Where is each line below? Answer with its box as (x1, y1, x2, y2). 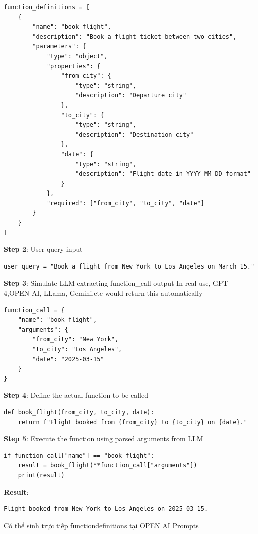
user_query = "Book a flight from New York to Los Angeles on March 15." (4, 262, 255, 270)
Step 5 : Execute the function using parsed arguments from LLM (4, 433, 203, 444)
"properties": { (46, 62, 101, 70)
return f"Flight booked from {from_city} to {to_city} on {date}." (18, 418, 247, 426)
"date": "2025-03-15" (32, 355, 104, 363)
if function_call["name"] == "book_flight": (4, 452, 154, 459)
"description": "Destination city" (75, 131, 194, 138)
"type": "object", (46, 52, 108, 60)
